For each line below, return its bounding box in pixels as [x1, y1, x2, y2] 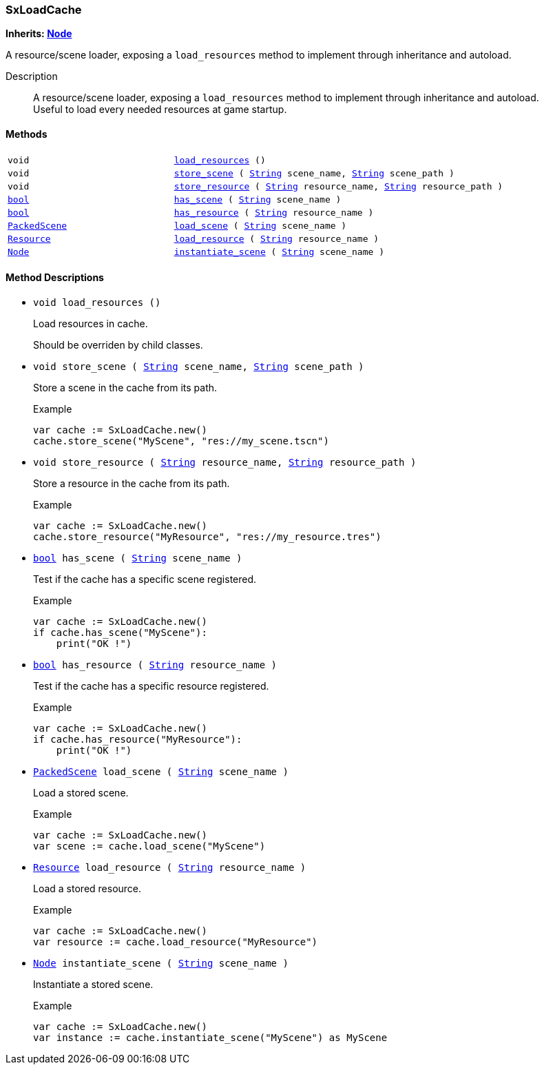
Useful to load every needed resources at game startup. [33, 103, 287, 116]
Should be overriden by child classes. [33, 338, 203, 351]
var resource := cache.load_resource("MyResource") [33, 936, 318, 947]
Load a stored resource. [33, 882, 142, 894]
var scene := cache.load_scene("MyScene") [33, 840, 266, 852]
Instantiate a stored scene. [33, 978, 154, 990]
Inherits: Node [6, 28, 72, 40]
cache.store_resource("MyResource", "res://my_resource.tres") [33, 531, 381, 542]
